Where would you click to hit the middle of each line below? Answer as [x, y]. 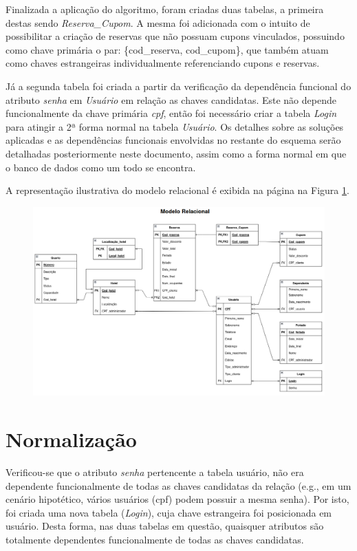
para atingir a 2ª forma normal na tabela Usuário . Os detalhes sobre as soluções [175, 126]
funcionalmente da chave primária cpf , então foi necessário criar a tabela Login [171, 113]
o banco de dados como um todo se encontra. [101, 167]
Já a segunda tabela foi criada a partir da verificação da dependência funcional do [178, 86]
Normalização [71, 439]
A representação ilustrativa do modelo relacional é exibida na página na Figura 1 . [177, 190]
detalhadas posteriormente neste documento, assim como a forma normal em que [176, 153]
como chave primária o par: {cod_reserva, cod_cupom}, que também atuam [167, 49]
